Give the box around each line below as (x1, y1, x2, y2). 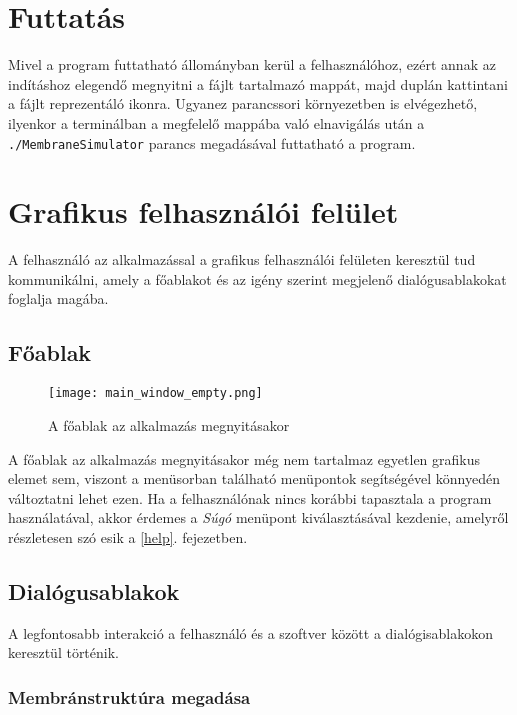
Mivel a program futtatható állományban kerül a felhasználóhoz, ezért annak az (8, 54, 496, 75)
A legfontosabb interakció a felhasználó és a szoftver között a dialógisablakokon (8, 622, 493, 643)
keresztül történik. (8, 642, 119, 663)
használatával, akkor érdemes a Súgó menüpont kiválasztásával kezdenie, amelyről (8, 507, 509, 528)
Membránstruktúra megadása (8, 684, 251, 709)
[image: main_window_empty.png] (48, 386, 263, 401)
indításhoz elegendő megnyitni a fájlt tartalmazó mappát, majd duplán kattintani (8, 73, 508, 94)
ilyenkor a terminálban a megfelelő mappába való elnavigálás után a (8, 112, 425, 133)
